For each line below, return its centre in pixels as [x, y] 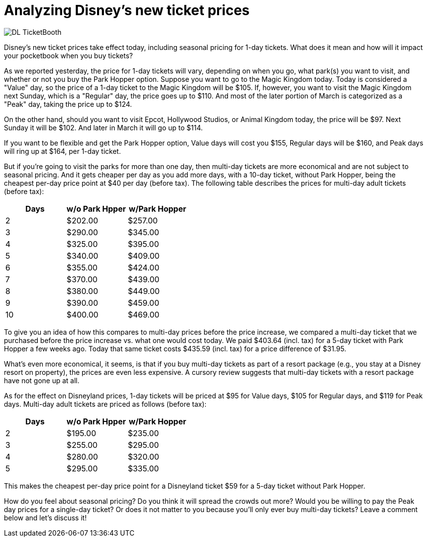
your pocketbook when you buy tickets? [68, 55]
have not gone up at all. [42, 380]
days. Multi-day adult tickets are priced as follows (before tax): [105, 404]
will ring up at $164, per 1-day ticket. [63, 151]
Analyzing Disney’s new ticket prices [127, 10]
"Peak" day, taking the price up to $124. [68, 104]
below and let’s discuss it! [45, 517]
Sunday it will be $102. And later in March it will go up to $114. [103, 127]
